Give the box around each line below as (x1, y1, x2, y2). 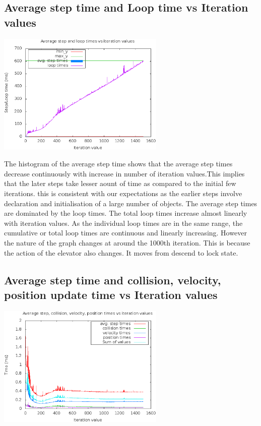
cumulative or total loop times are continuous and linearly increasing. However (4, 227, 247, 238)
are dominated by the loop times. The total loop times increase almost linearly (4, 208, 247, 218)
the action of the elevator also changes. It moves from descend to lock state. (4, 247, 238, 258)
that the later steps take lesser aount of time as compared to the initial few (4, 178, 236, 189)
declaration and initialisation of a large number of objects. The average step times (4, 198, 257, 208)
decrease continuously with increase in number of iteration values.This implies (4, 168, 245, 178)
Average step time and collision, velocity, (4, 272, 221, 287)
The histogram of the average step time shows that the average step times (4, 158, 233, 169)
